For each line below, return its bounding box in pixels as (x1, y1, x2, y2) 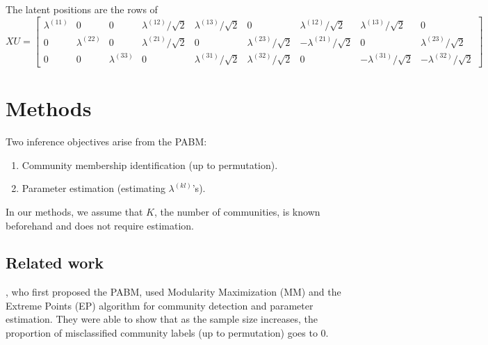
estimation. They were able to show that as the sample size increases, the (6, 312, 318, 326)
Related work (6, 252, 104, 273)
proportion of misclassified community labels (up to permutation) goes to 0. (6, 326, 329, 340)
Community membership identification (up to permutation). (22, 157, 278, 172)
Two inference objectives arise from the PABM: (6, 134, 207, 149)
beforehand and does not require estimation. (6, 218, 194, 232)
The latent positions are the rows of (6, 2, 158, 16)
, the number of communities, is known (154, 204, 320, 218)
